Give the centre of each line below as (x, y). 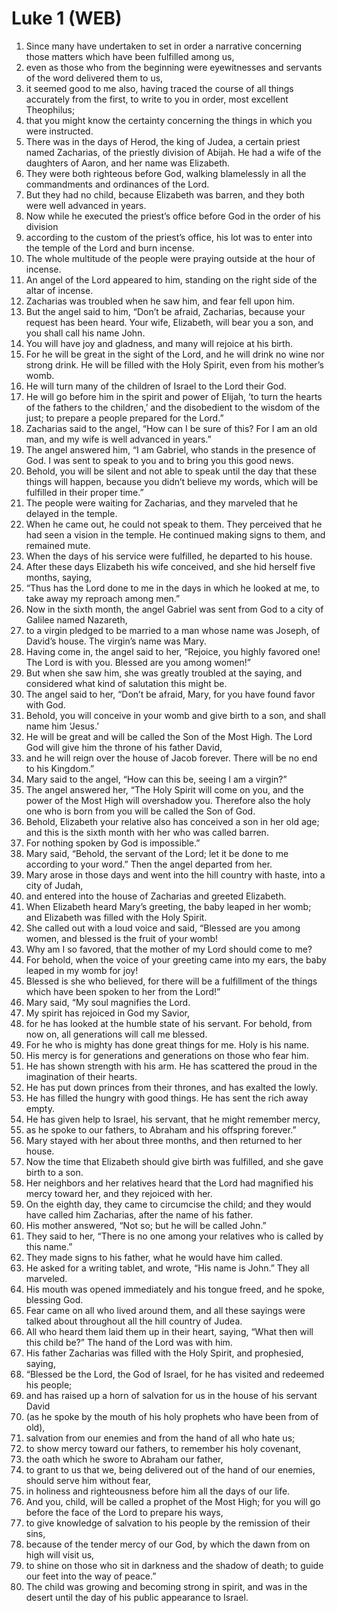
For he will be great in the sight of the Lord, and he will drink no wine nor (175, 354)
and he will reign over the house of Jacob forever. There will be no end (171, 758)
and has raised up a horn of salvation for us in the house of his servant (171, 1395)
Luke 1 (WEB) (67, 18)
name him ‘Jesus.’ (62, 726)
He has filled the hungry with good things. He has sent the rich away (167, 1098)
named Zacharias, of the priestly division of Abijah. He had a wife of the (173, 152)
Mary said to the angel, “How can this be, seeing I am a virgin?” (156, 779)
